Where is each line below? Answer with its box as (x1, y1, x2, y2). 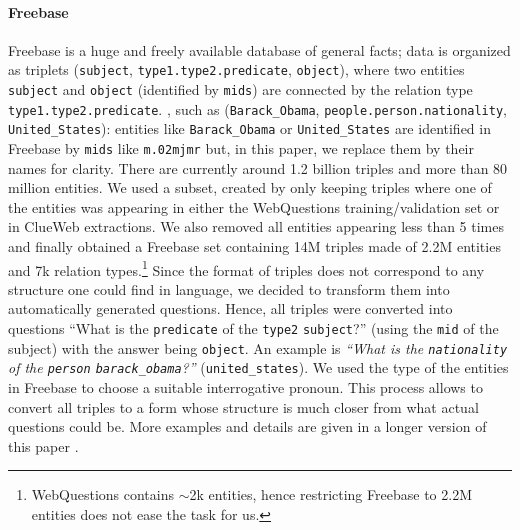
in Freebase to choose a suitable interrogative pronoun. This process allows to (8, 377, 483, 398)
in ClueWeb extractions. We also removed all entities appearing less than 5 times (8, 216, 505, 237)
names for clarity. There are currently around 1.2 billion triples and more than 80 (8, 157, 508, 178)
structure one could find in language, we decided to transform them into (8, 278, 450, 299)
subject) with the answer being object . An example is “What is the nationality (8, 337, 508, 358)
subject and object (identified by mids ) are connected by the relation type (8, 79, 473, 100)
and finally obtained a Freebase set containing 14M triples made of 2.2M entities (8, 236, 501, 257)
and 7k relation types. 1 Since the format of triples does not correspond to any (8, 256, 485, 280)
